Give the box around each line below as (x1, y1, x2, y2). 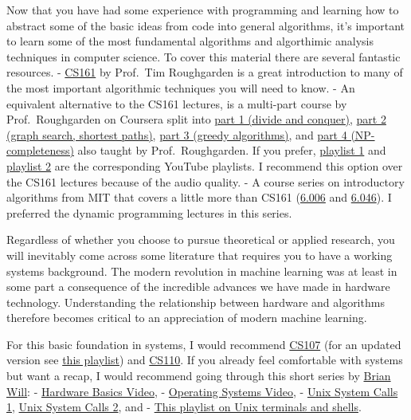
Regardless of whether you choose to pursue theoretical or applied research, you (6, 231, 395, 248)
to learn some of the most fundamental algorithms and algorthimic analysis (6, 33, 374, 49)
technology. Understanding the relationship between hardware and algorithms (6, 293, 385, 310)
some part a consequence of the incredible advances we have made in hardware (6, 278, 390, 295)
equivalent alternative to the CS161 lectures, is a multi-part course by (6, 95, 347, 112)
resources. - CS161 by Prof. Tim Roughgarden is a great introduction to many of (6, 64, 403, 80)
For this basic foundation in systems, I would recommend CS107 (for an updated (6, 336, 401, 352)
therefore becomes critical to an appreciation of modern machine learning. (6, 309, 367, 326)
